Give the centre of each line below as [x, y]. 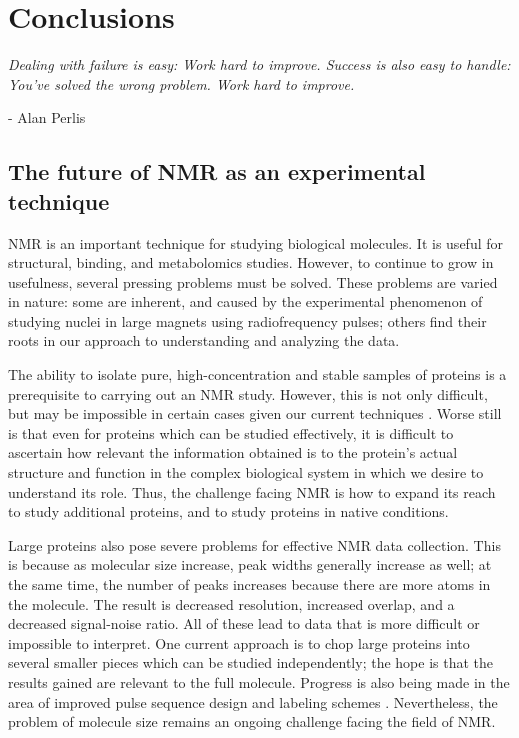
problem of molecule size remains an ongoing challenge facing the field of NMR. [252, 721]
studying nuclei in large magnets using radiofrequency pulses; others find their [247, 320]
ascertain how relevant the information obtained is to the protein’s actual [233, 452]
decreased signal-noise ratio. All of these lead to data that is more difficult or [244, 623]
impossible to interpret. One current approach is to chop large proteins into [239, 642]
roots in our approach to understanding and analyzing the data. [204, 340]
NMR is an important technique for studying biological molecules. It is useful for [255, 242]
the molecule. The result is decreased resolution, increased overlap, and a [231, 603]
